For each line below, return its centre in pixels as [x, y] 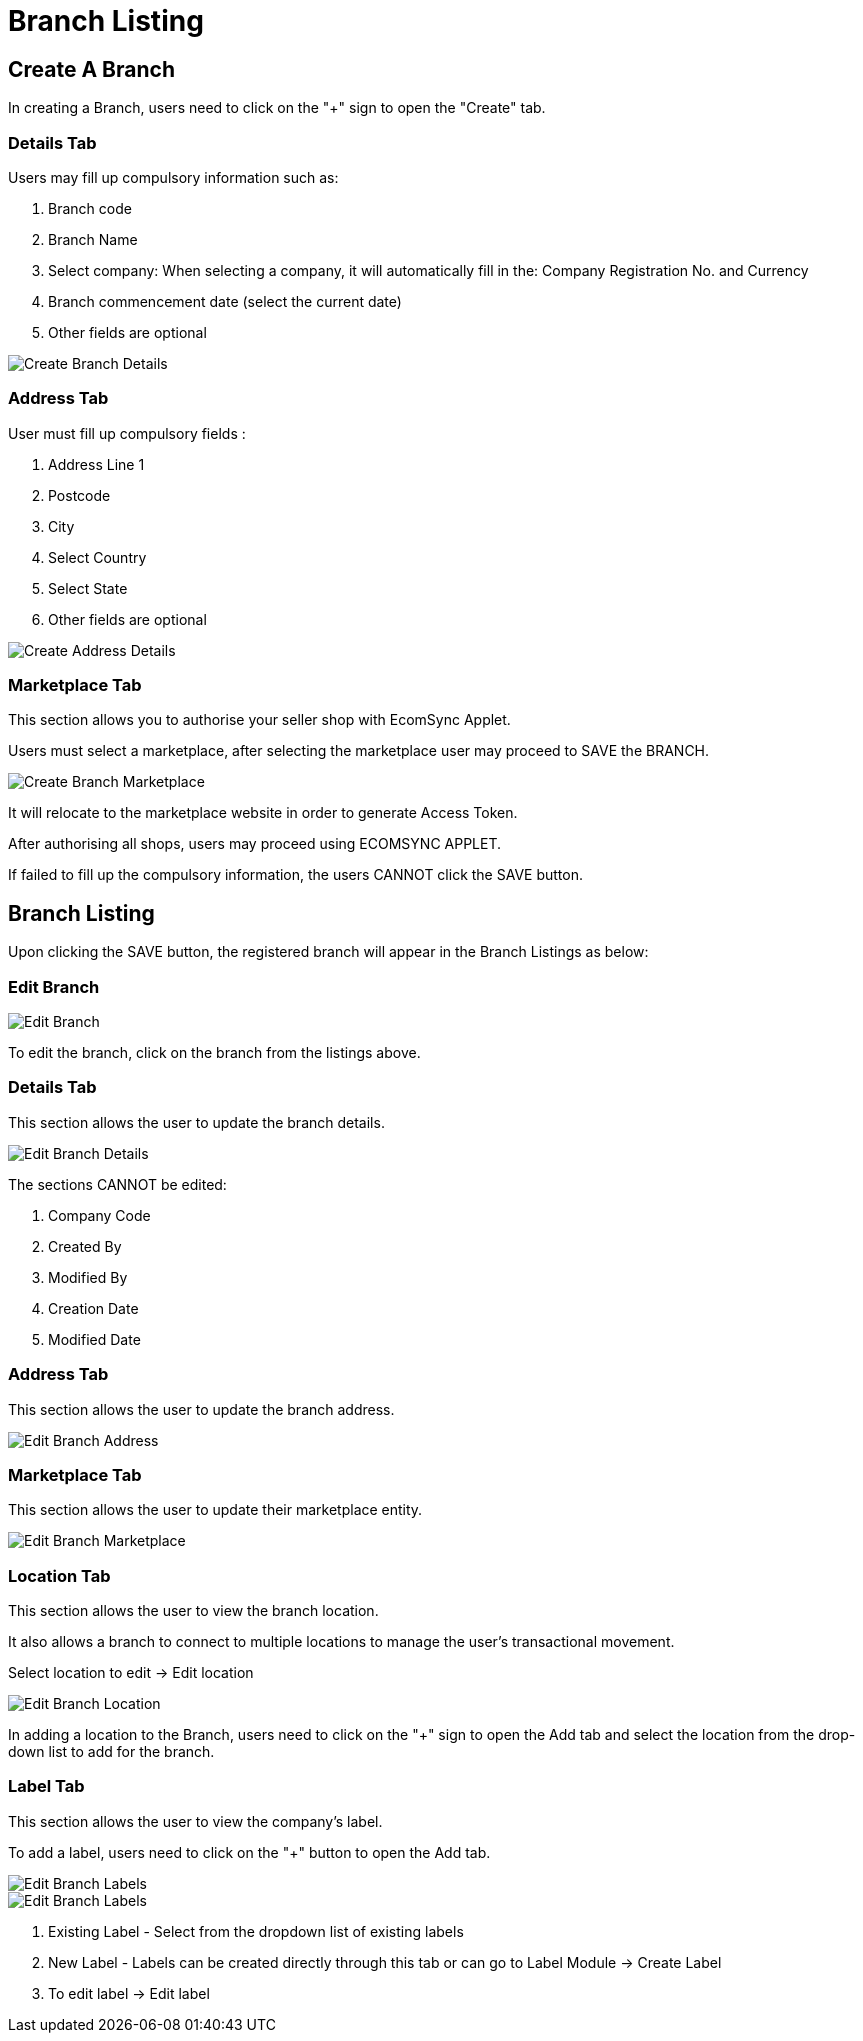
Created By [85, 1246]
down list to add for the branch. [111, 1752]
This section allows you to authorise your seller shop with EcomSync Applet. [259, 720]
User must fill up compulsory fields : [127, 433]
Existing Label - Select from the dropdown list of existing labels [256, 1931]
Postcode [79, 495]
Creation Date [93, 1308]
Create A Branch [91, 69]
